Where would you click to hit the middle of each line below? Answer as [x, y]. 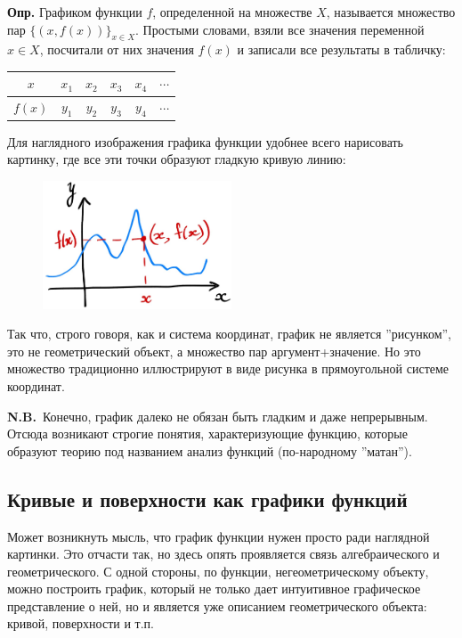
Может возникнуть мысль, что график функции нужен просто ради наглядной [219, 536]
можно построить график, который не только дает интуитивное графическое [214, 589]
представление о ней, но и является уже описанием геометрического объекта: [217, 605]
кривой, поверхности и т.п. [81, 623]
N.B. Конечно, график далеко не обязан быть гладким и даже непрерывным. [218, 416]
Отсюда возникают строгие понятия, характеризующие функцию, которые [207, 434]
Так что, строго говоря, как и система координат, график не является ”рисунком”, [229, 334]
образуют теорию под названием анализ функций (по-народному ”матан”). [210, 450]
